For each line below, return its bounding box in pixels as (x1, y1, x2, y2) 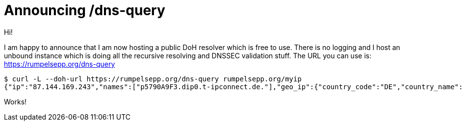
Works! (4, 97, 27, 106)
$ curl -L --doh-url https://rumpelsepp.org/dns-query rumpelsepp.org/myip (4, 75, 302, 83)
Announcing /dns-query (4, 2, 165, 19)
